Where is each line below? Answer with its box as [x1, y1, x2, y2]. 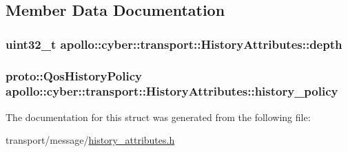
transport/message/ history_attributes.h [6, 133, 175, 147]
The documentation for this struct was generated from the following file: [6, 109, 311, 124]
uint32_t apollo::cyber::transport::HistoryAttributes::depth [6, 35, 342, 52]
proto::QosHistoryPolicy [6, 67, 142, 84]
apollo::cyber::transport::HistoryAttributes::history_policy [6, 83, 338, 100]
